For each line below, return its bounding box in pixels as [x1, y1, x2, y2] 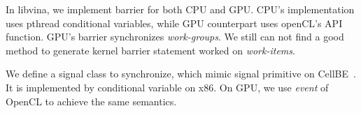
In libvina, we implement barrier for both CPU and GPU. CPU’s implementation [6, 2, 355, 16]
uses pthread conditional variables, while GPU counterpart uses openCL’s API [6, 15, 343, 30]
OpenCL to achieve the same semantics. [6, 93, 177, 108]
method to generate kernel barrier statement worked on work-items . [6, 43, 295, 57]
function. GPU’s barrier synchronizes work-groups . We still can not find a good [6, 29, 344, 44]
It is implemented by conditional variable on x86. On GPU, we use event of [6, 80, 329, 94]
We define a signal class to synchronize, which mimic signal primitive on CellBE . [6, 66, 356, 81]
